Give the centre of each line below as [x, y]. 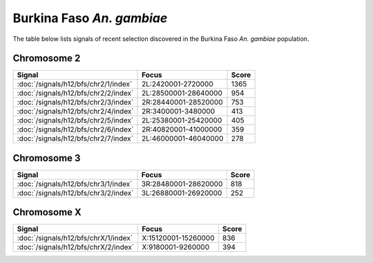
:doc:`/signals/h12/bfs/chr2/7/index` [75, 138]
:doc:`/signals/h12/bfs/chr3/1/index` [75, 183]
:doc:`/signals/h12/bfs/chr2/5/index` [75, 120]
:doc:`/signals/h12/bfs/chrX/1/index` [75, 238]
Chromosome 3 [47, 158]
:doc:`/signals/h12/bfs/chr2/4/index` [75, 111]
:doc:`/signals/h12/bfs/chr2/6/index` [75, 129]
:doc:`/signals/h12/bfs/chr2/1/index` [75, 84]
